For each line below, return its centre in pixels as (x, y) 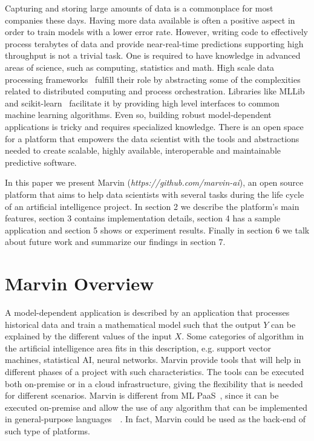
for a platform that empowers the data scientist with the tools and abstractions (152, 138)
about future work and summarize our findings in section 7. (115, 242)
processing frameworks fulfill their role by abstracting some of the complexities (153, 79)
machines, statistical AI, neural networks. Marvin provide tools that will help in (153, 360)
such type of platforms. (47, 430)
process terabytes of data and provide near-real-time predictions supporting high (154, 43)
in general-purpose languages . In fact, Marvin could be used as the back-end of (155, 419)
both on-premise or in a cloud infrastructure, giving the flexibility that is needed (154, 383)
